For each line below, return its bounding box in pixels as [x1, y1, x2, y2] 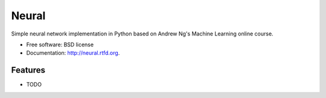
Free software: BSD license [26, 41, 94, 48]
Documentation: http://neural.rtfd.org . [26, 49, 120, 57]
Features [11, 65, 45, 75]
